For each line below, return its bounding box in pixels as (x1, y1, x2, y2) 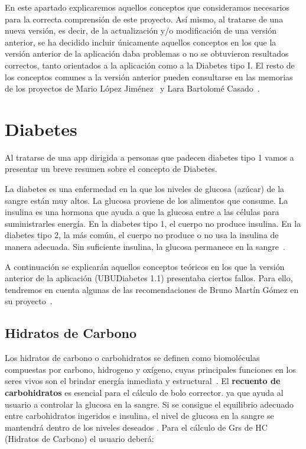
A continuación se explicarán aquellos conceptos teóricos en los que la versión (5, 260, 285, 272)
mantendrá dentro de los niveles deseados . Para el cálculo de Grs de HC (5, 421, 268, 433)
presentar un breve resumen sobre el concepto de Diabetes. (5, 162, 217, 175)
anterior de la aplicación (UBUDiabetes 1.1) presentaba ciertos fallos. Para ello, (5, 272, 293, 284)
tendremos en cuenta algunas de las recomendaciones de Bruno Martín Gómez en (5, 283, 299, 295)
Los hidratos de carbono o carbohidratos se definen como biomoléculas (5, 352, 260, 364)
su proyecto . (5, 295, 53, 307)
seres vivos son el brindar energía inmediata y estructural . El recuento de (5, 375, 281, 387)
